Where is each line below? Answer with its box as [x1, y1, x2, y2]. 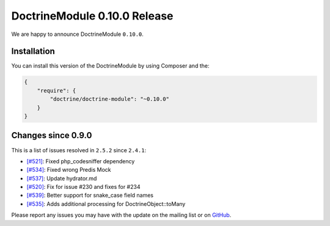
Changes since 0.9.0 [11, 130, 92, 141]
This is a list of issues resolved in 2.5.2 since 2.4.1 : [11, 146, 147, 154]
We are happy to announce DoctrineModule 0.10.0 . [11, 30, 144, 38]
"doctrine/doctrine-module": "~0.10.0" [50, 96, 169, 103]
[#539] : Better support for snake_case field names [26, 192, 154, 199]
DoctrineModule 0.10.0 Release [11, 9, 174, 23]
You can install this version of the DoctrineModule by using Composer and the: [11, 62, 210, 69]
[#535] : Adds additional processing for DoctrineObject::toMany [26, 200, 186, 207]
